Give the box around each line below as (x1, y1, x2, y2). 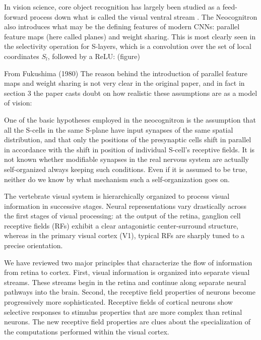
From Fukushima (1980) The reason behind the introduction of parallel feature (4, 68, 248, 78)
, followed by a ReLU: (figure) (47, 50, 140, 61)
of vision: (4, 97, 32, 108)
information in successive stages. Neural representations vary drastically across (4, 200, 246, 211)
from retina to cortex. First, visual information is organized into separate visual (4, 267, 250, 277)
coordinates (4, 50, 39, 61)
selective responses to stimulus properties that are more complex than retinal (4, 306, 242, 317)
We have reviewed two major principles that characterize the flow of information (4, 257, 252, 267)
